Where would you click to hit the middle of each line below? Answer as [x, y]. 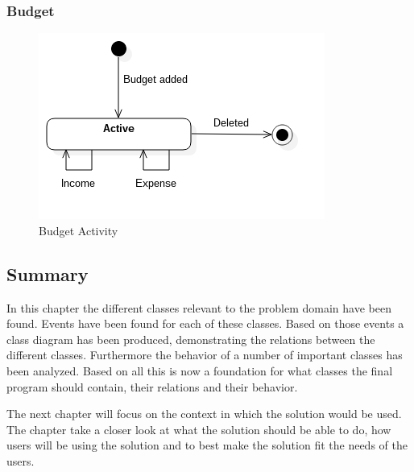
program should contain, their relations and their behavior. [152, 386]
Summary [48, 273]
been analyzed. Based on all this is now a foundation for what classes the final [200, 370]
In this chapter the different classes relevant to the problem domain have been [199, 307]
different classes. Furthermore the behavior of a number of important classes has [205, 355]
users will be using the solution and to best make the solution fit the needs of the [207, 445]
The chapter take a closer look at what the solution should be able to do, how [199, 429]
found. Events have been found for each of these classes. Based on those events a [205, 323]
